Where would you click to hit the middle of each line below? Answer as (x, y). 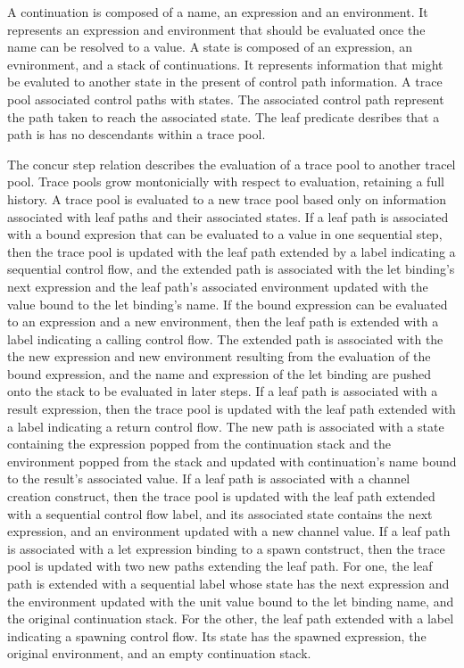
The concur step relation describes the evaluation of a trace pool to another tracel (232, 164)
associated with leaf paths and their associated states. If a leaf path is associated (228, 216)
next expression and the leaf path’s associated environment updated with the (218, 286)
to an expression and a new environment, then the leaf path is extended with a (223, 322)
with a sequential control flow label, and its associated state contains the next (220, 513)
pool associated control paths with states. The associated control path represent (226, 99)
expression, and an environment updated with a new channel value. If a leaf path (229, 531)
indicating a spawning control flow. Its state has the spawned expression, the (217, 635)
